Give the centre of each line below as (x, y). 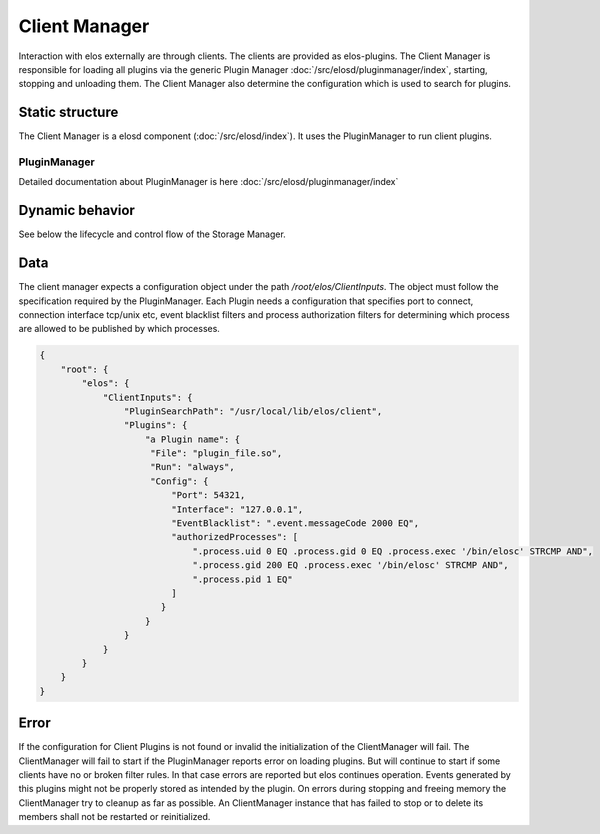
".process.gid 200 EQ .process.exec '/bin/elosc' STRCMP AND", (350, 565)
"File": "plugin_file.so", (216, 453)
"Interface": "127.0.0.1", (237, 509)
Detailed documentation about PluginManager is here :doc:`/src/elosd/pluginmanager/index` (208, 182)
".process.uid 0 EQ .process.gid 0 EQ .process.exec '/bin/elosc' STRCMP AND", (393, 551)
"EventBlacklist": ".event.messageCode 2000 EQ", (295, 523)
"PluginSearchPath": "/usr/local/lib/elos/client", (253, 411)
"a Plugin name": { (192, 439)
